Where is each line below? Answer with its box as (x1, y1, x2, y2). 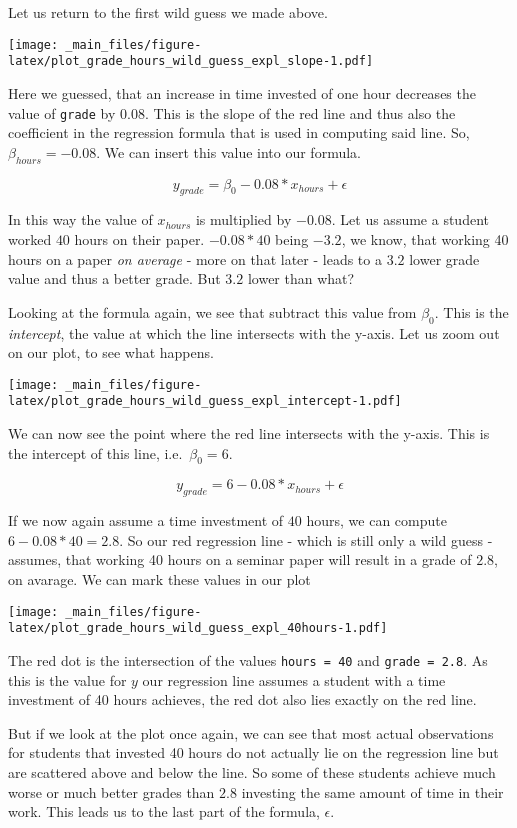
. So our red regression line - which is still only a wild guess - (119, 529, 493, 550)
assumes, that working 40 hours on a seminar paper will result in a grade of (8, 549, 472, 570)
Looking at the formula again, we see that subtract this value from (8, 301, 417, 322)
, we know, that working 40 (341, 228, 509, 249)
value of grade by (8, 102, 116, 123)
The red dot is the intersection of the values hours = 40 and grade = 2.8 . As (8, 649, 488, 670)
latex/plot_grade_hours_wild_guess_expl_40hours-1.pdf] (8, 621, 388, 636)
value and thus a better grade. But (8, 268, 221, 289)
